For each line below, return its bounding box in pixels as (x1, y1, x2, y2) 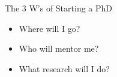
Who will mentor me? (19, 42, 99, 55)
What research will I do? (19, 62, 110, 75)
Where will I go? (19, 22, 80, 34)
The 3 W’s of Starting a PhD (5, 2, 113, 14)
